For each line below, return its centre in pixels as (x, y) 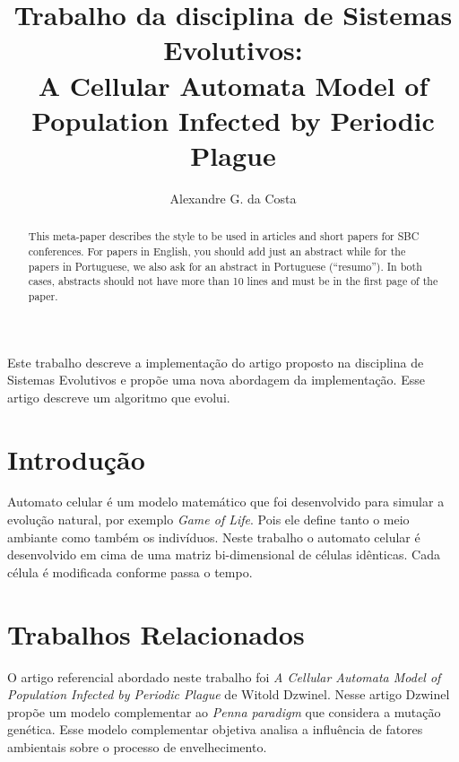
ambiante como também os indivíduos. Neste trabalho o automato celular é (214, 537)
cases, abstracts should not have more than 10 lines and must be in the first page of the (233, 281)
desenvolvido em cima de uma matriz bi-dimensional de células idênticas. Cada (224, 554)
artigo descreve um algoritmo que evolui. (119, 397)
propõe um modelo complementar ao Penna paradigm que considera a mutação (224, 711)
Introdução (76, 459)
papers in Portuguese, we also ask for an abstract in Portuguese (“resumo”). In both (225, 266)
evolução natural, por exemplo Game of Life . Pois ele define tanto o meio (208, 520)
